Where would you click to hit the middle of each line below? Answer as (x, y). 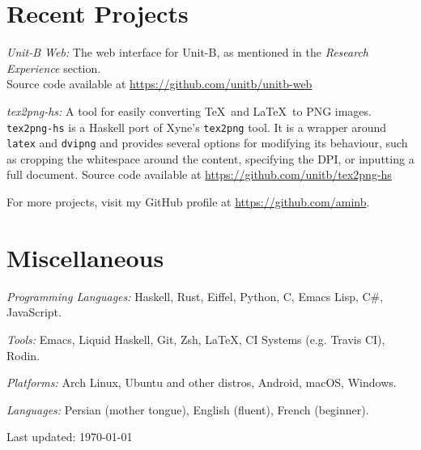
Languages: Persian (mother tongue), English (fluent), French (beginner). (188, 409)
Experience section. (54, 68)
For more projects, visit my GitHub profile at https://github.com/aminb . (188, 202)
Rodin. (23, 355)
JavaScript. (34, 312)
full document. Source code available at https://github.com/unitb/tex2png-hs (199, 174)
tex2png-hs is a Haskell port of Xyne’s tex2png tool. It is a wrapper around (197, 127)
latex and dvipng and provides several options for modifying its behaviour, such (207, 143)
